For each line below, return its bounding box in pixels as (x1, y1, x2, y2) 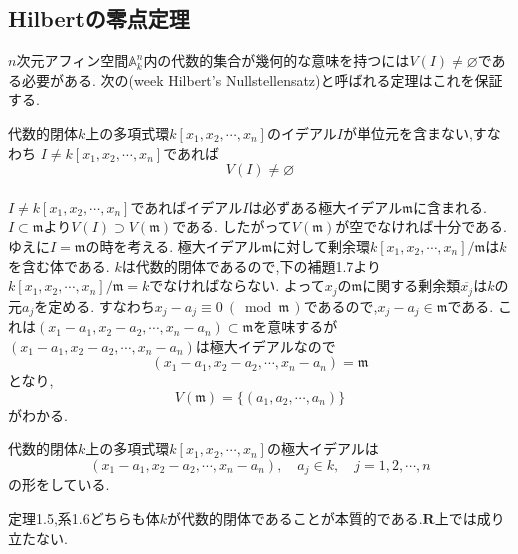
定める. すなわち (48, 295, 155, 316)
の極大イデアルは (266, 438, 379, 459)
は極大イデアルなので (195, 335, 336, 356)
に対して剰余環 (272, 235, 370, 256)
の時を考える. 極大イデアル (85, 235, 262, 256)
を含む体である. (8, 255, 110, 276)
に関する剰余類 (362, 275, 461, 296)
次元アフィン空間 (16, 50, 129, 71)
